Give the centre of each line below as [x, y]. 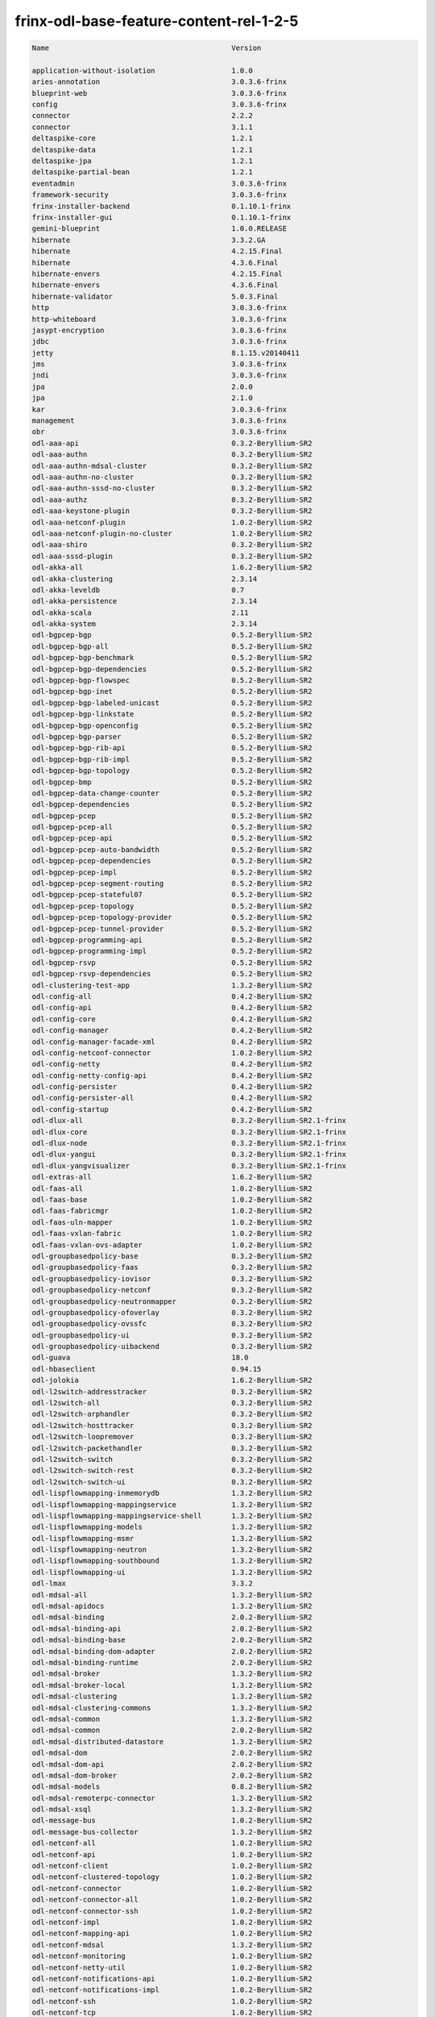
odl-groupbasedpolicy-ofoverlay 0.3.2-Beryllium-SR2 [172, 1312]
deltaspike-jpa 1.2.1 [142, 161]
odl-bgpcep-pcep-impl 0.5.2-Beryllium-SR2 [172, 872]
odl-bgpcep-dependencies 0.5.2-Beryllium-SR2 [172, 804]
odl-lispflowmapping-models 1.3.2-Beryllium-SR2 [172, 1527]
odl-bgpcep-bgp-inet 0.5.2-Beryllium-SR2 [172, 691]
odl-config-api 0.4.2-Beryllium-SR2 [172, 1008]
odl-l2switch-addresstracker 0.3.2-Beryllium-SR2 [172, 1391]
